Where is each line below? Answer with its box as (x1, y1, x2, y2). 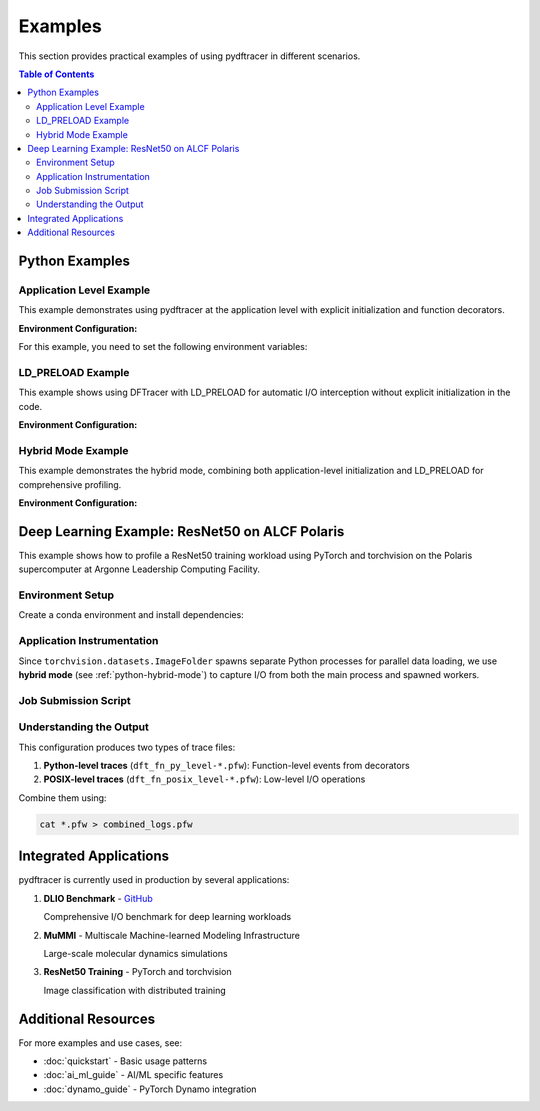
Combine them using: (18, 791, 107, 804)
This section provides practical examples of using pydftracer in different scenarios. (18, 50, 361, 62)
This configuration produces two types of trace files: (18, 741, 236, 753)
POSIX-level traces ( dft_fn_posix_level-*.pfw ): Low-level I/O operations (43, 773, 366, 785)
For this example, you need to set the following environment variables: (18, 341, 308, 353)
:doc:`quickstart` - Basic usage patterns (43, 1055, 208, 1067)
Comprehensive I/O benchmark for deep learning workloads (43, 911, 292, 923)
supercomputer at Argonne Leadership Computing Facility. (18, 563, 260, 575)
